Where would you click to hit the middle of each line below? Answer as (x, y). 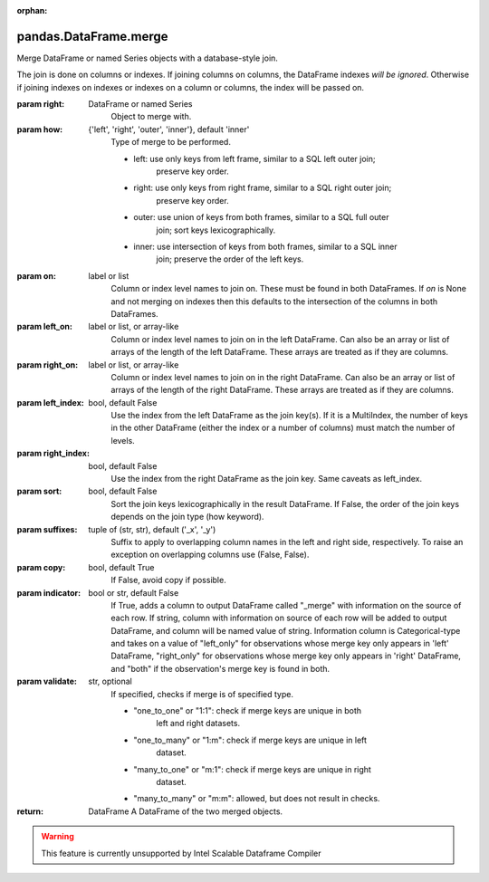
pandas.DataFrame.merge (92, 36)
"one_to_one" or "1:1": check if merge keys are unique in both (248, 711)
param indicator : (49, 592)
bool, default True (121, 567)
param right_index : (53, 454)
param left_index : (51, 402)
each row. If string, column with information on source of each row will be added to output (279, 618)
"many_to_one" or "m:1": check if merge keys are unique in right (252, 769)
